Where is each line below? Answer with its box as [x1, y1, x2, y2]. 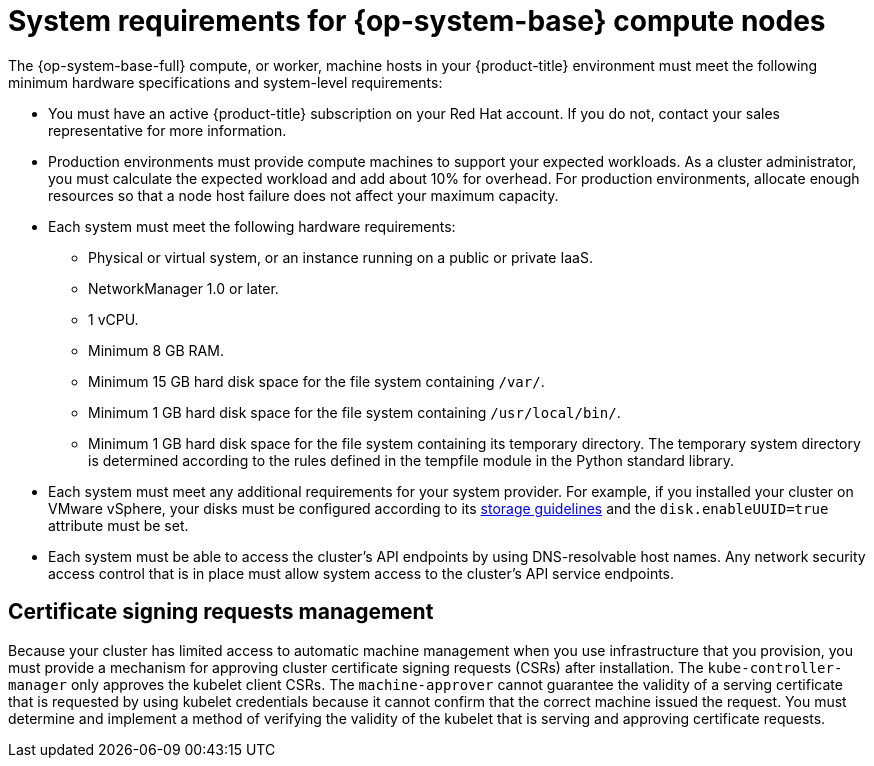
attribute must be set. [48, 516, 189, 534]
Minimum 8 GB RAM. [88, 341, 224, 359]
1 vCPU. [88, 310, 139, 328]
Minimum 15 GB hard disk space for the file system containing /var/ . [88, 372, 545, 390]
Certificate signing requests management [8, 599, 434, 625]
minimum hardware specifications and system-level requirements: [8, 73, 443, 91]
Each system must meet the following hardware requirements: [48, 217, 456, 235]
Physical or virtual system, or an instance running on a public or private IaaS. [88, 248, 593, 266]
